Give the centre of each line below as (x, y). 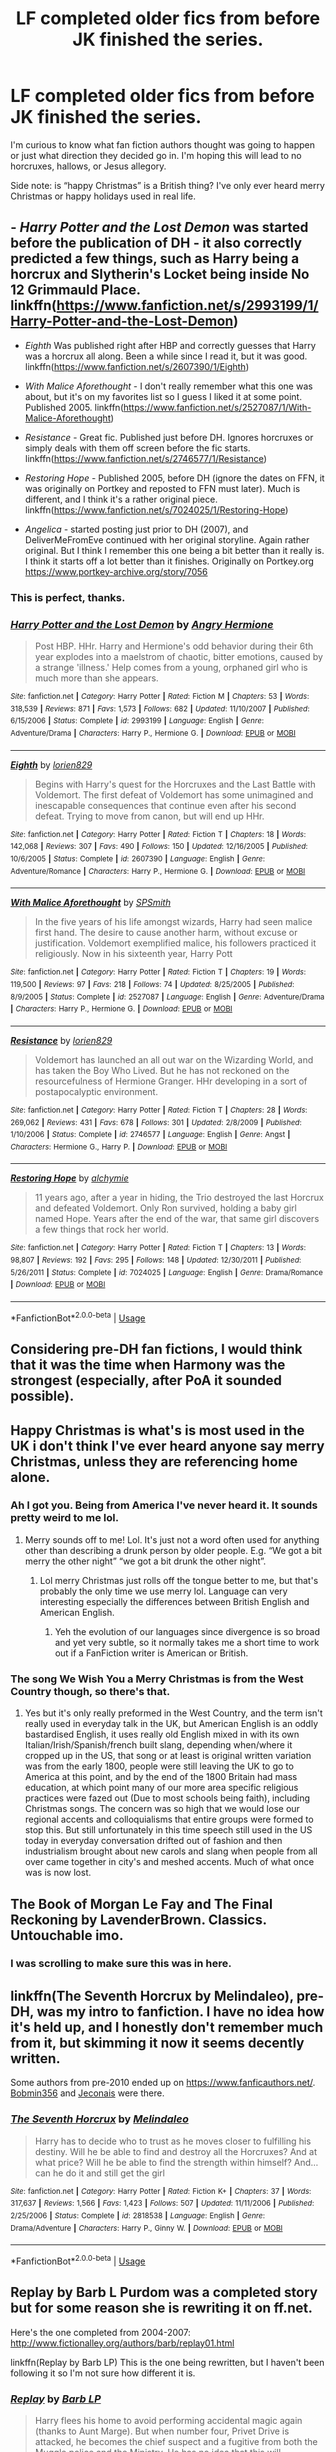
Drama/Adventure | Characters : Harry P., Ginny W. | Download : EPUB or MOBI (146, 2228)
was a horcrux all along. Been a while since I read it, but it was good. (166, 356)
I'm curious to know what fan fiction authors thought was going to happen (162, 144)
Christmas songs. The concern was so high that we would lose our (162, 1809)
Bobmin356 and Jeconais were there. (87, 2093)
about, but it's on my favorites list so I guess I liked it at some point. (163, 396)
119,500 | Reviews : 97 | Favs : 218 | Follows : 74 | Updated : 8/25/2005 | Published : (152, 984)
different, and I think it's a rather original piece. (121, 499)
